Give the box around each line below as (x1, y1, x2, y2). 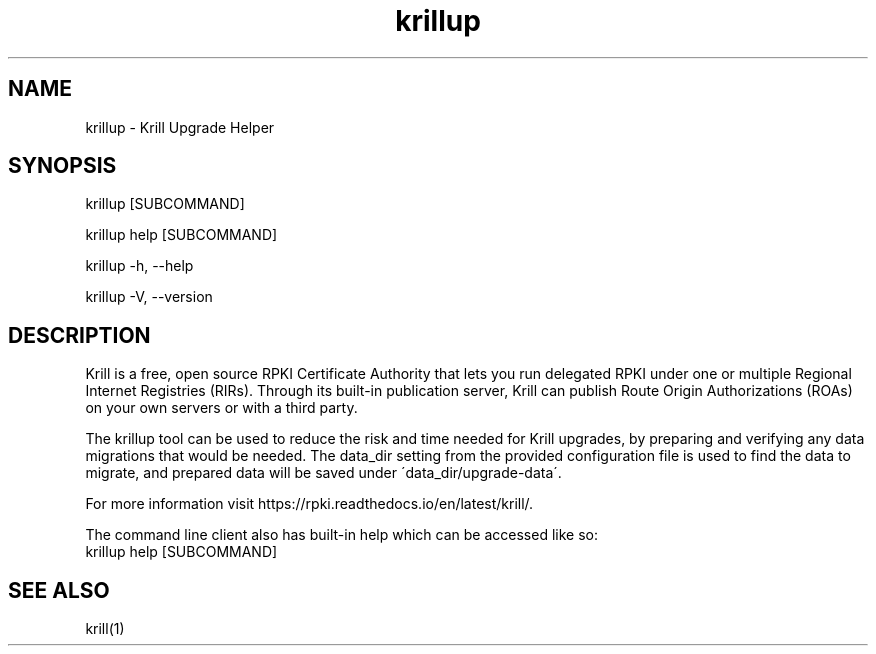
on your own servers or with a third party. (85, 399, 358, 417)
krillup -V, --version (85, 288, 213, 306)
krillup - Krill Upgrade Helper (85, 118, 275, 136)
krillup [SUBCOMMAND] (85, 195, 245, 213)
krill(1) (85, 620, 125, 638)
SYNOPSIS (8, 153, 117, 179)
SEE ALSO (8, 577, 110, 603)
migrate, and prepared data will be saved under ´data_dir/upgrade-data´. (85, 464, 562, 482)
